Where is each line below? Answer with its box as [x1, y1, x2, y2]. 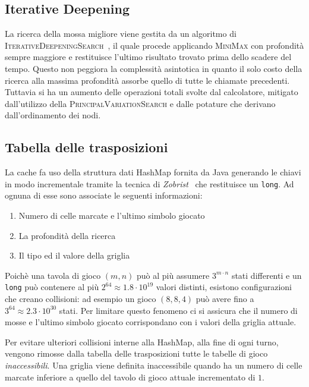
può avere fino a [196, 292, 254, 305]
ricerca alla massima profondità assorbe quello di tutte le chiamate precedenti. [5, 74, 290, 86]
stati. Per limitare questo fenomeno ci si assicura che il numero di [59, 304, 298, 316]
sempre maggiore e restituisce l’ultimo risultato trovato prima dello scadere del [5, 51, 292, 63]
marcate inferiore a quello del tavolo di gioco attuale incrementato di [5, 370, 256, 383]
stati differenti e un [231, 269, 302, 281]
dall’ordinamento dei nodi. [5, 109, 101, 121]
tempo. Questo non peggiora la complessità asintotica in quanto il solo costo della [5, 62, 302, 74]
